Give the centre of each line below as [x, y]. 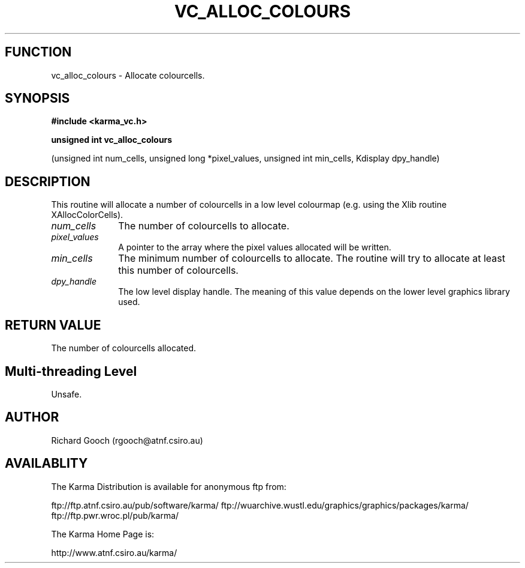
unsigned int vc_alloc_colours [112, 140]
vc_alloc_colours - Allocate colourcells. [128, 75]
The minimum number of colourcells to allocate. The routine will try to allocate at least [312, 258]
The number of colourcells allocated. [124, 348]
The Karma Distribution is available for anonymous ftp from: [169, 486]
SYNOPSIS [37, 98]
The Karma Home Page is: [103, 534]
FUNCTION [38, 52]
